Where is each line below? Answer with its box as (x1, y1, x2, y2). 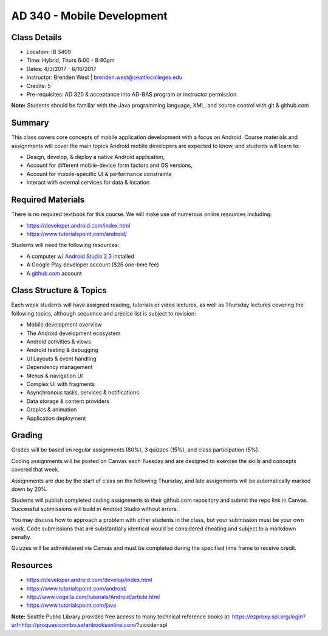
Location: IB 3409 (26, 49, 71, 56)
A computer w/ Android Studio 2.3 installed (26, 252, 135, 260)
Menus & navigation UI (26, 372, 83, 379)
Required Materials (11, 195, 85, 205)
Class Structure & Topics (11, 285, 108, 296)
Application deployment (26, 414, 86, 422)
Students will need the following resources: (11, 242, 120, 249)
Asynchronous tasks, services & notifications (26, 389, 140, 396)
